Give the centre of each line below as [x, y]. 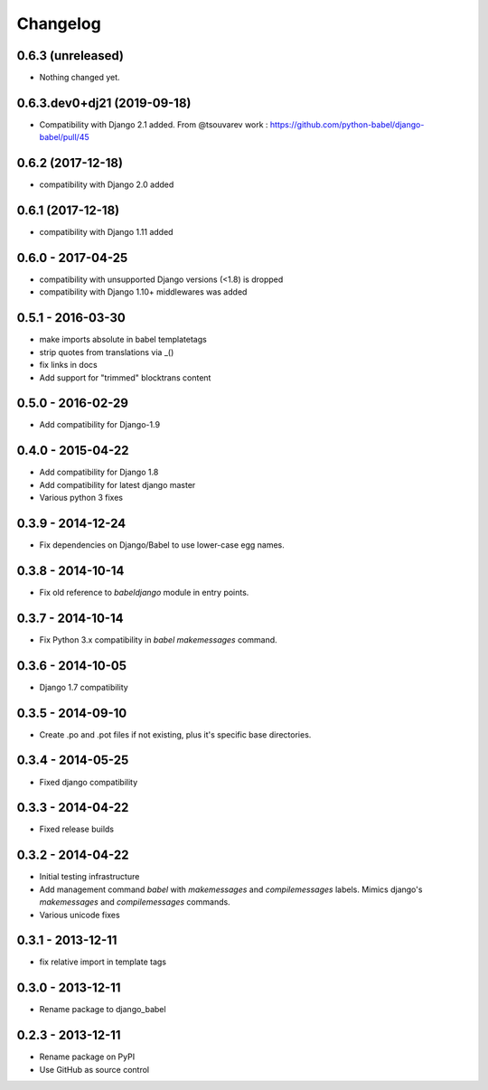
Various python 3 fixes [81, 498]
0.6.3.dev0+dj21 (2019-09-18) [104, 103]
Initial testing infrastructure [89, 877]
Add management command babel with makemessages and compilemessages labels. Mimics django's [231, 889]
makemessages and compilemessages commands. [135, 902]
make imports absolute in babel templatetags [123, 340]
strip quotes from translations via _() [107, 352]
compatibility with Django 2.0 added [107, 184]
